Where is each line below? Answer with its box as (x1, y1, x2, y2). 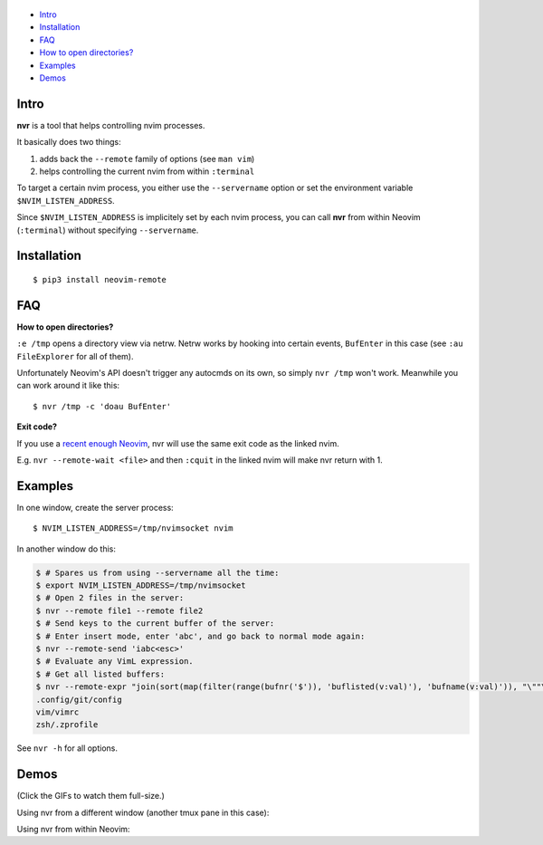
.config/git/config (35, 694, 122, 705)
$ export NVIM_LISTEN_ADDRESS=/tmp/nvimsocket (35, 581, 246, 591)
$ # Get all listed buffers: (35, 668, 166, 679)
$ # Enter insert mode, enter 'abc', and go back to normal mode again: (35, 630, 366, 641)
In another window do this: (16, 543, 117, 554)
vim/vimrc (35, 707, 80, 717)
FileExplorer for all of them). (16, 350, 134, 361)
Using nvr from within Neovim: (16, 824, 130, 835)
